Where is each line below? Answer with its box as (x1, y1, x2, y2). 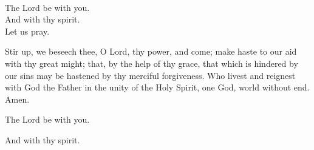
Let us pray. (5, 24, 50, 37)
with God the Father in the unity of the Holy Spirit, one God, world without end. (5, 81, 310, 94)
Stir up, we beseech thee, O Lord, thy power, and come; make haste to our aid (5, 45, 297, 58)
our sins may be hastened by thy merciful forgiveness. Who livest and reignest (5, 69, 296, 81)
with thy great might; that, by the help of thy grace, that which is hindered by (5, 56, 298, 69)
